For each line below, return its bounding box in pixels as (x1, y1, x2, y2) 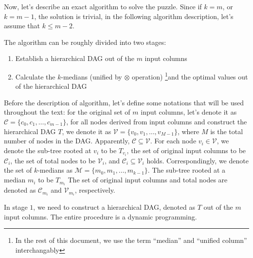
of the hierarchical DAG (15, 81, 87, 91)
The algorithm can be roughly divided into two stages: (4, 37, 166, 47)
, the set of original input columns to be (126, 145, 246, 155)
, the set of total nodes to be (10, 155, 96, 165)
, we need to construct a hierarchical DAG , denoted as (33, 202, 195, 212)
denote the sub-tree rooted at (4, 145, 91, 155)
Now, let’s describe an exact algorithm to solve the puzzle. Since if (4, 1, 202, 11)
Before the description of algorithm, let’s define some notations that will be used (4, 97, 244, 107)
